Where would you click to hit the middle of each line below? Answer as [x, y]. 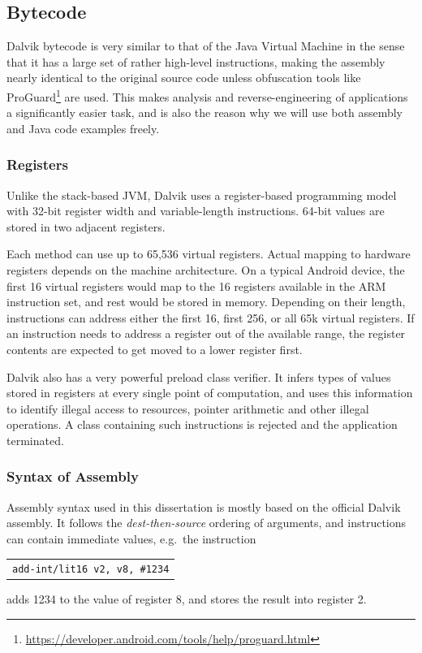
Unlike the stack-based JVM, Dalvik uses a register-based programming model [202, 195]
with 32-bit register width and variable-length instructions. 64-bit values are [196, 211]
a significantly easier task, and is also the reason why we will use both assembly [205, 112]
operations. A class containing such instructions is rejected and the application [202, 424]
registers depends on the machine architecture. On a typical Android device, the [206, 270]
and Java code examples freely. [83, 128]
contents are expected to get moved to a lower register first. [155, 349]
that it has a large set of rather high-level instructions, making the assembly [196, 61]
